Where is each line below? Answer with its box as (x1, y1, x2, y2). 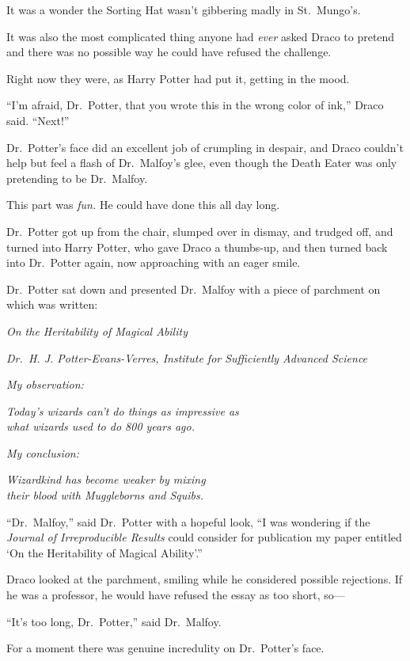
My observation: (6, 376, 84, 393)
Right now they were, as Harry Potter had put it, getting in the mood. (6, 70, 350, 86)
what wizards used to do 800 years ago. (6, 418, 195, 435)
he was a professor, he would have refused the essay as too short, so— (6, 587, 345, 603)
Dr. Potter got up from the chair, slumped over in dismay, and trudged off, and (6, 222, 393, 239)
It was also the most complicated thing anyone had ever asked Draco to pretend (6, 28, 395, 44)
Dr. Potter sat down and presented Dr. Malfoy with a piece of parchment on (6, 280, 381, 297)
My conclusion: (6, 444, 80, 461)
